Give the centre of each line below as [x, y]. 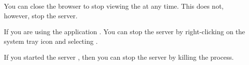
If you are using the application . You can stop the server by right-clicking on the [124, 32]
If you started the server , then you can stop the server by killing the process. [119, 57]
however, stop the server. [41, 15]
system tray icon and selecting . [51, 41]
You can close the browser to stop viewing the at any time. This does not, [114, 6]
